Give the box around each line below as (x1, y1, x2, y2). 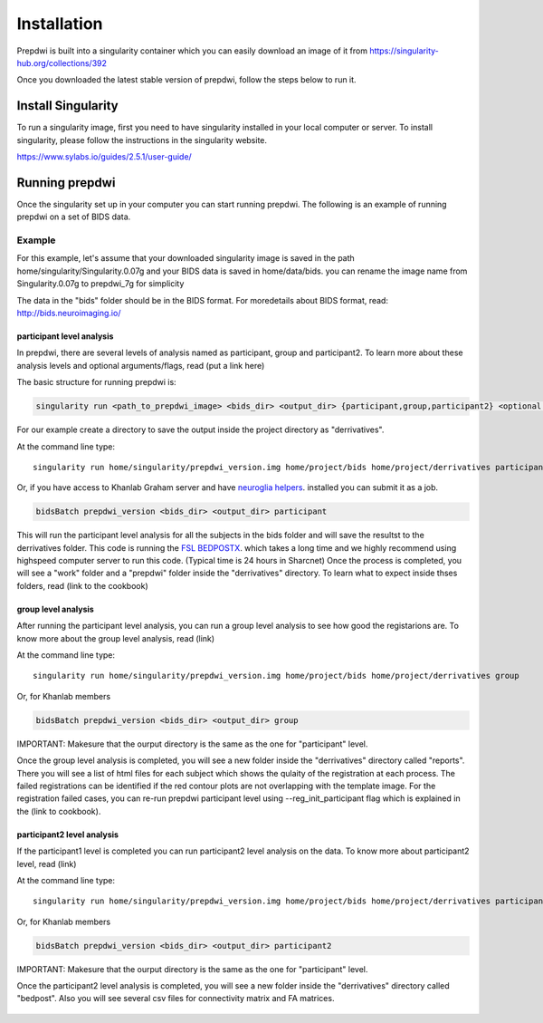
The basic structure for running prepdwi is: (16, 377, 176, 388)
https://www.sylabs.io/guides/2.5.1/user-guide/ (16, 151, 192, 162)
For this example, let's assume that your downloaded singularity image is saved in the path (16, 253, 355, 264)
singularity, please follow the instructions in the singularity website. (16, 134, 267, 145)
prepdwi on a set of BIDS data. (16, 211, 131, 222)
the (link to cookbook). (16, 806, 101, 816)
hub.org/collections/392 (16, 57, 108, 68)
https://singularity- (369, 45, 439, 56)
